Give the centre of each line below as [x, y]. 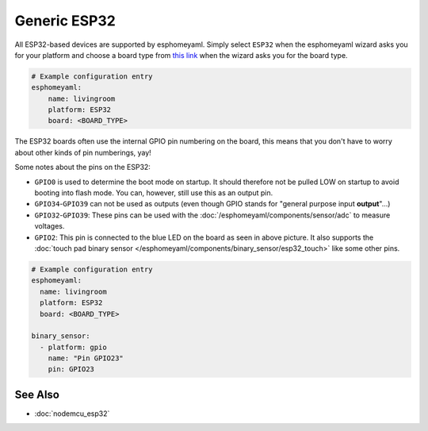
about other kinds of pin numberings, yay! [83, 152]
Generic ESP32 [65, 21]
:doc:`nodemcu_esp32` [72, 414]
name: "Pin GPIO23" [86, 358]
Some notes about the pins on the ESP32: [82, 167]
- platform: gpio [73, 347]
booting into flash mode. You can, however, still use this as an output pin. [154, 193]
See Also [37, 394]
